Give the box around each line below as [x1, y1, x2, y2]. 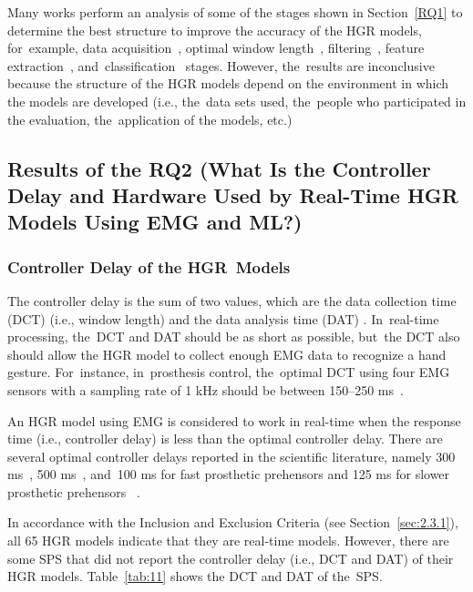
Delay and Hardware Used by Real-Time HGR [7, 180, 458, 209]
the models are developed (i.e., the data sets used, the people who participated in [7, 91, 467, 110]
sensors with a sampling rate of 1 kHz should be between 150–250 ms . [7, 380, 404, 399]
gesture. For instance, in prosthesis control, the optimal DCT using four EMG [7, 362, 450, 382]
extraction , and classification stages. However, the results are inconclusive [7, 56, 435, 75]
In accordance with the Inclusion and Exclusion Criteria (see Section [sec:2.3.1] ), [7, 513, 458, 532]
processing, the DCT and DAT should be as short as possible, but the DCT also [7, 327, 460, 346]
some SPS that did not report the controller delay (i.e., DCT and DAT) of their [7, 548, 454, 567]
